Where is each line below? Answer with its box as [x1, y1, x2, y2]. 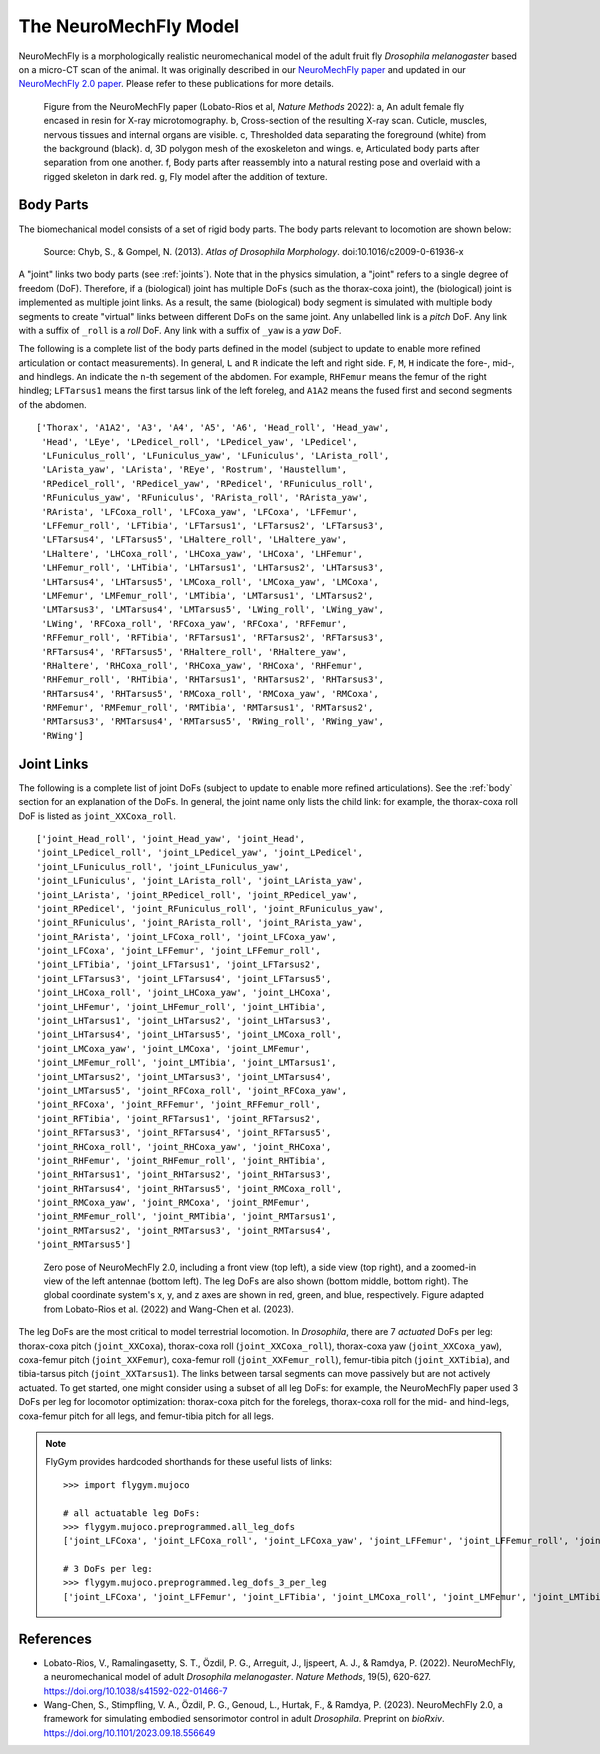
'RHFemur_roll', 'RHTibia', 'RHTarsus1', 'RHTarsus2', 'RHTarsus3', [41, 674, 385, 685]
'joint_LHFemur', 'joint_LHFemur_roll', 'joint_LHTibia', [36, 1001, 327, 1012]
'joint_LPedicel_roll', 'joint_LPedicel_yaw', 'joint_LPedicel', [36, 847, 364, 859]
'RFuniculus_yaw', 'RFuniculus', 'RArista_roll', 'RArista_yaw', [41, 492, 369, 504]
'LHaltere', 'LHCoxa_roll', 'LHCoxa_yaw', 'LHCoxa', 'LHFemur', [41, 548, 364, 559]
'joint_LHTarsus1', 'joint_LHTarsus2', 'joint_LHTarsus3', [36, 1015, 332, 1027]
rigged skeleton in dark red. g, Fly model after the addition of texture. [43, 170, 328, 182]
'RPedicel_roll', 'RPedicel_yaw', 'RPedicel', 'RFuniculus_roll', [41, 478, 374, 489]
